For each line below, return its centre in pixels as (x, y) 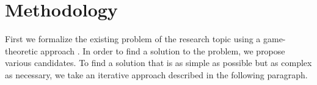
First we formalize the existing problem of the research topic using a (133, 39)
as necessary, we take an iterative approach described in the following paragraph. (156, 74)
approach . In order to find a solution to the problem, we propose (163, 50)
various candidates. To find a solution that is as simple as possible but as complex (158, 63)
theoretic (21, 50)
